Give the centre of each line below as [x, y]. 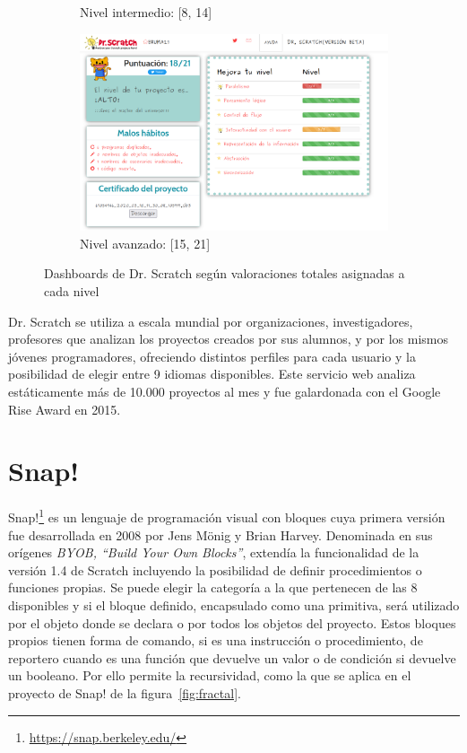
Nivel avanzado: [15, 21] [145, 243]
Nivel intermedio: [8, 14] [146, 12]
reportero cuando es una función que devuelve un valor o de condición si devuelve [232, 657]
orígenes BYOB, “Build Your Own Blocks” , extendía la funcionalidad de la [214, 552]
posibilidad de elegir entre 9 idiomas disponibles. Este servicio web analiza [212, 374]
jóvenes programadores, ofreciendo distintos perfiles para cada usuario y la [212, 356]
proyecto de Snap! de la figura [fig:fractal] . [125, 692]
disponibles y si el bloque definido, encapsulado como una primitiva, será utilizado [234, 604]
